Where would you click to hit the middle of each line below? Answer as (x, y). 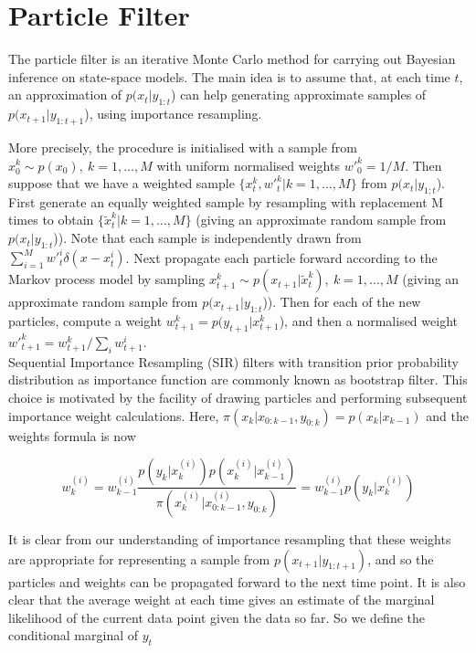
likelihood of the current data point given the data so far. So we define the (217, 617)
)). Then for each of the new (342, 302)
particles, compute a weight (85, 321)
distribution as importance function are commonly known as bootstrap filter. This (238, 379)
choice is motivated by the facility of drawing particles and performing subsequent (238, 397)
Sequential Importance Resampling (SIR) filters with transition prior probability (233, 361)
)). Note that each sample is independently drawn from (207, 238)
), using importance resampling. (173, 114)
